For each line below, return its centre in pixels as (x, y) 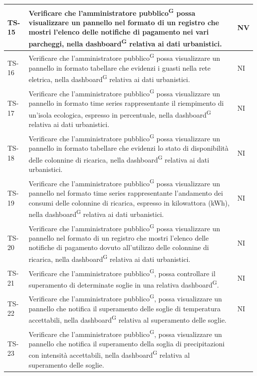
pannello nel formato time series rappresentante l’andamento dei (126, 192)
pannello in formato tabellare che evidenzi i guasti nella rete (120, 67)
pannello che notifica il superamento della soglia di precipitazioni (127, 343)
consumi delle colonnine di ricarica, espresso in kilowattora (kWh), (129, 202)
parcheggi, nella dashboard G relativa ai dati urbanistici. (125, 42)
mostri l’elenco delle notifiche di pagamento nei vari (119, 32)
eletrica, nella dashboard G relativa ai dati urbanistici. (109, 78)
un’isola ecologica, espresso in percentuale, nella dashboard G (120, 114)
